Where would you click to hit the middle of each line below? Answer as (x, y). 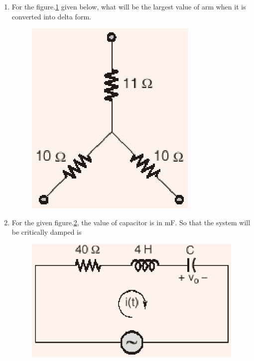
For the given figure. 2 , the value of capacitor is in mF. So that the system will (131, 222)
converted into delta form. (51, 16)
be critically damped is (47, 232)
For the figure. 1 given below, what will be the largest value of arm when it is (129, 6)
